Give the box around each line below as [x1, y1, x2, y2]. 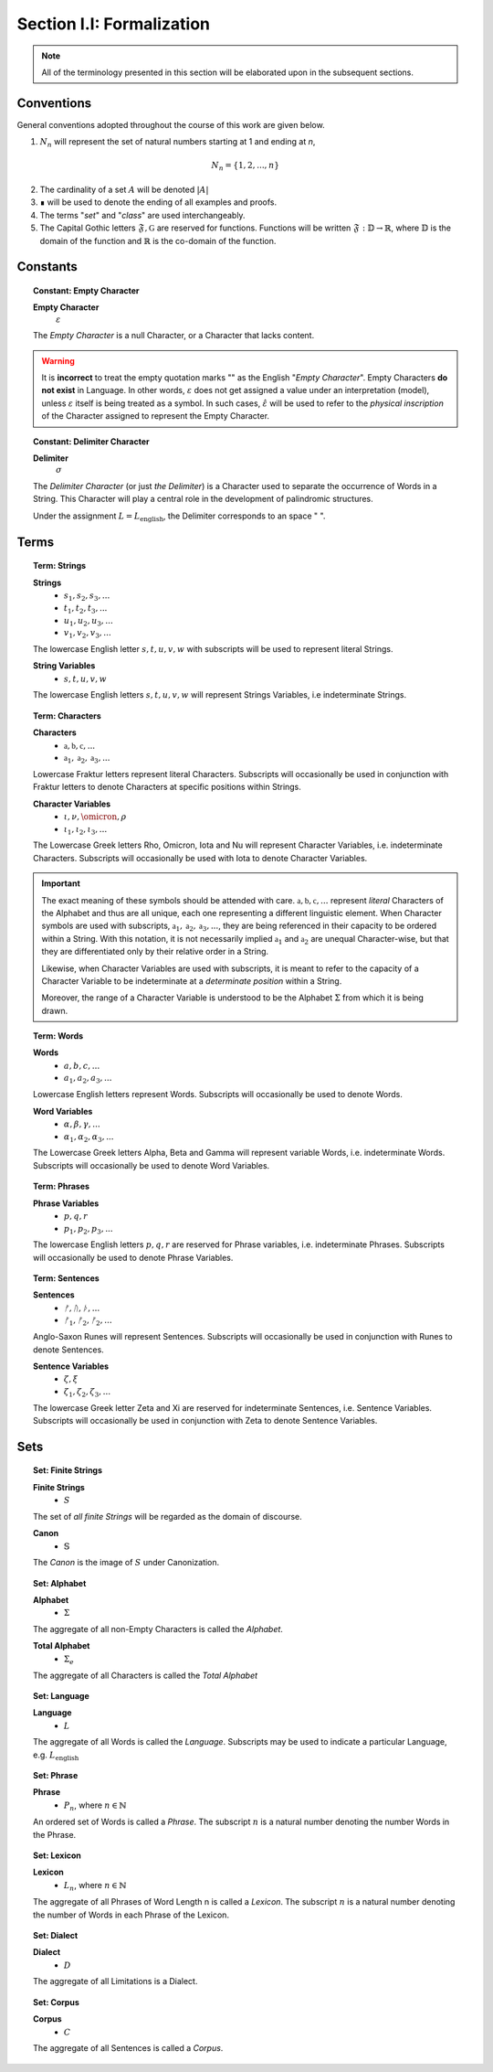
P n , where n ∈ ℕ [64, 1800, 127, 1812]
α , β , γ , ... [64, 1119, 100, 1129]
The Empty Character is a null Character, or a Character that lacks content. [33, 330, 315, 341]
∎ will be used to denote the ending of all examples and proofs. [39, 197, 278, 208]
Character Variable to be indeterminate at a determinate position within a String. [41, 975, 342, 987]
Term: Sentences [33, 1273, 100, 1284]
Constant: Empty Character [33, 284, 141, 296]
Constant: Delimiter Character [33, 435, 150, 447]
